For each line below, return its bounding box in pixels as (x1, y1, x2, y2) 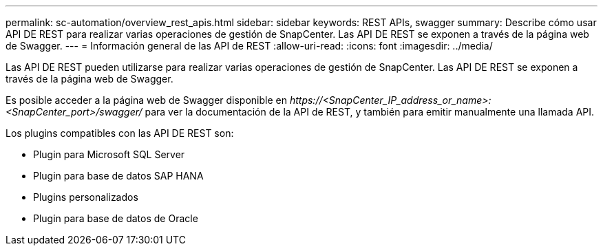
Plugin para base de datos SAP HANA (33, 170, 204, 182)
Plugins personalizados (33, 191, 138, 203)
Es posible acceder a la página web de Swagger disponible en (6, 94, 287, 106)
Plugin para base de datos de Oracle (33, 212, 198, 224)
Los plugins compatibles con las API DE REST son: (6, 127, 234, 139)
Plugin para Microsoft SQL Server (33, 149, 185, 160)
